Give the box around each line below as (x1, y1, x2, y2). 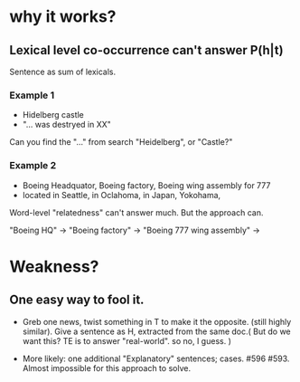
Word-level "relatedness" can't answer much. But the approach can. (9, 206, 264, 218)
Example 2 (9, 159, 57, 172)
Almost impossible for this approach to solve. (22, 362, 192, 373)
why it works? (9, 6, 117, 27)
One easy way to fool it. (9, 292, 145, 308)
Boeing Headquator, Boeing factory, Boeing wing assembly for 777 (22, 179, 271, 191)
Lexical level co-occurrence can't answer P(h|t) (9, 43, 284, 58)
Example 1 (9, 89, 55, 101)
